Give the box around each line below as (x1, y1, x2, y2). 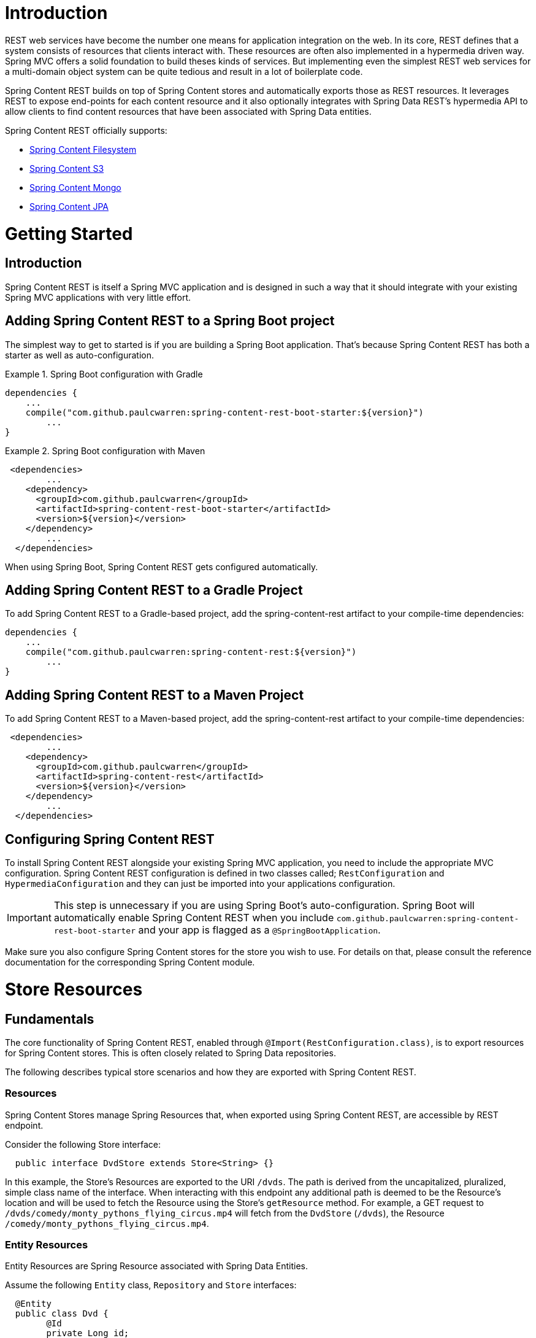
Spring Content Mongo (29, 182, 121, 193)
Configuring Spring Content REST (5, 831, 215, 847)
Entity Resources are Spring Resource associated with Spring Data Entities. (5, 1261, 308, 1272)
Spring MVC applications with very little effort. (5, 292, 191, 303)
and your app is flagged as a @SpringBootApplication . (138, 924, 381, 937)
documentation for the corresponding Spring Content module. (5, 957, 255, 968)
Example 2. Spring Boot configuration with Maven (5, 445, 205, 456)
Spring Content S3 (29, 163, 104, 174)
